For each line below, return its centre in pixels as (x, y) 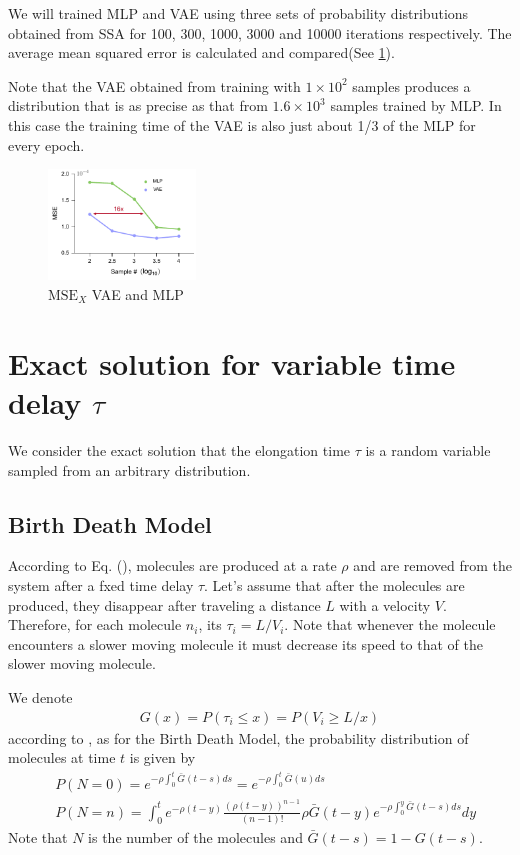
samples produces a (411, 85)
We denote (40, 696)
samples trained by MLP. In (416, 105)
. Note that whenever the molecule (390, 624)
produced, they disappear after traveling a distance (164, 604)
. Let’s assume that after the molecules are (334, 584)
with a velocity (385, 604)
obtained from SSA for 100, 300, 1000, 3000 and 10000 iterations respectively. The (260, 32)
